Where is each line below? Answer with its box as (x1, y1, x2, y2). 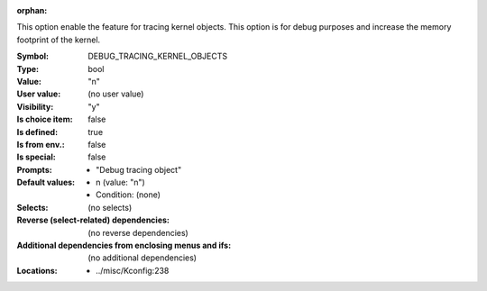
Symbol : (16, 50, 50, 62)
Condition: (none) (96, 189, 161, 200)
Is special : (16, 151, 56, 162)
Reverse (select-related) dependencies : (16, 214, 170, 225)
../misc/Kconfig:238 (96, 265, 170, 276)
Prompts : (16, 164, 53, 175)
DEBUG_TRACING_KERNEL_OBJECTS (87, 50, 228, 62)
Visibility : (16, 101, 54, 112)
